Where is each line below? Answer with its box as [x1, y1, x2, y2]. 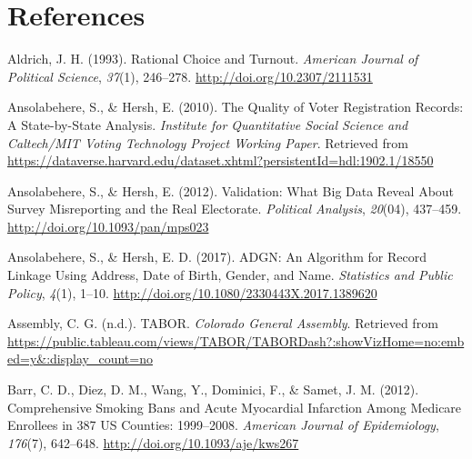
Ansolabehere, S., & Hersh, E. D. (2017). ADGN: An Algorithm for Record [7, 247, 427, 266]
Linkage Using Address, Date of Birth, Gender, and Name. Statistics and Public [7, 265, 453, 284]
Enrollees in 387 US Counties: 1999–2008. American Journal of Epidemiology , [7, 415, 439, 434]
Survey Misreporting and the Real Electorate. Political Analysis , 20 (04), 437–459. [7, 199, 462, 218]
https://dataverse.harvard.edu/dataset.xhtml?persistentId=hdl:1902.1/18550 [7, 151, 434, 170]
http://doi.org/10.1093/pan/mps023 [7, 216, 209, 235]
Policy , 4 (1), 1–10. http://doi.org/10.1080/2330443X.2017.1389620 [7, 283, 377, 302]
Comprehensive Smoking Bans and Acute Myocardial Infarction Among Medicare [7, 397, 462, 416]
